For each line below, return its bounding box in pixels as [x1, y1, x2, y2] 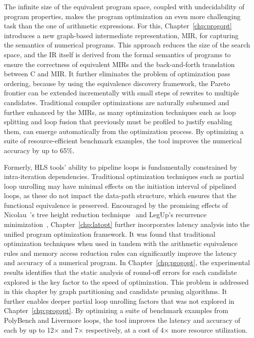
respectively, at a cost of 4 [85, 324, 164, 335]
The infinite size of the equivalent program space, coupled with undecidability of [4, 1, 245, 11]
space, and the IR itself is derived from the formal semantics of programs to [4, 49, 231, 59]
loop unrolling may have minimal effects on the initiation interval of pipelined [4, 180, 236, 191]
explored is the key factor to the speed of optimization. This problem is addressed [4, 276, 249, 287]
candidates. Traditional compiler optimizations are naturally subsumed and [4, 97, 229, 107]
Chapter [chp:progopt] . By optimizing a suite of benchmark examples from [4, 305, 229, 315]
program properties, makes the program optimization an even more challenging [4, 11, 241, 21]
